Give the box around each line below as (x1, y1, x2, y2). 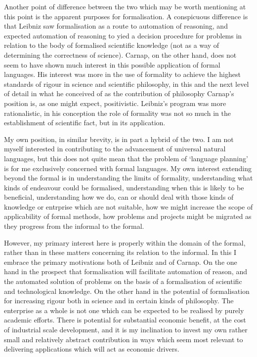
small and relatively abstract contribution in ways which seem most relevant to (4, 334, 243, 344)
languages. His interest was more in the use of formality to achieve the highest (4, 69, 241, 79)
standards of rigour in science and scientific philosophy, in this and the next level (4, 78, 249, 89)
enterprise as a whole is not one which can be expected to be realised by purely (4, 305, 244, 315)
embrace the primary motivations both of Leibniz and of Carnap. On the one (4, 256, 237, 267)
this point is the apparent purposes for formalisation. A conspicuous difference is (4, 11, 248, 21)
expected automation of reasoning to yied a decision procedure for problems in (4, 30, 242, 40)
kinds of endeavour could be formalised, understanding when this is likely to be (4, 182, 244, 192)
